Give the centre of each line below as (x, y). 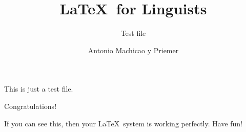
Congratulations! (30, 106)
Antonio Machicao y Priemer (133, 50)
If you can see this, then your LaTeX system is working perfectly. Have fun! (124, 123)
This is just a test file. (39, 89)
